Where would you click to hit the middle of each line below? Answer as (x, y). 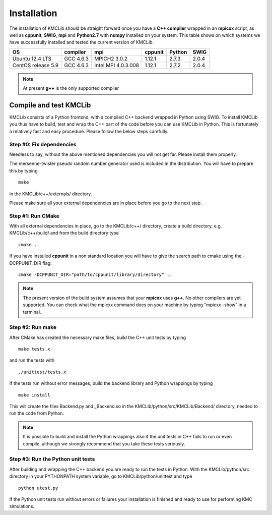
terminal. (32, 312)
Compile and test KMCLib (50, 105)
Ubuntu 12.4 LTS (32, 59)
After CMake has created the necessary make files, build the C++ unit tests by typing (98, 337)
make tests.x (34, 349)
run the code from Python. (37, 413)
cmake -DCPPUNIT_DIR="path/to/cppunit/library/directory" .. (95, 274)
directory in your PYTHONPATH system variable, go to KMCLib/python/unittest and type (101, 476)
